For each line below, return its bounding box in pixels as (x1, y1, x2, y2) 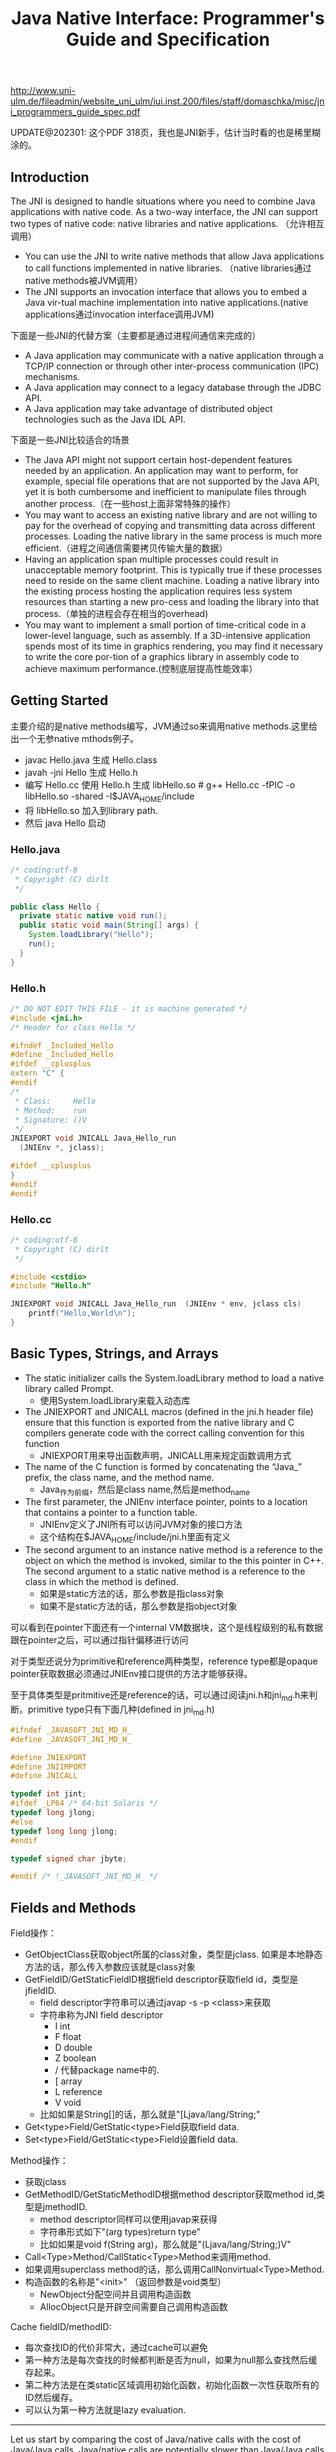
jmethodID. (42, 2201, 88, 2213)
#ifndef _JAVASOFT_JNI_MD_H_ (10, 1725, 132, 1735)
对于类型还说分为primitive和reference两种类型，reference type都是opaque (10, 1655, 318, 1667)
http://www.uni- (10, 85, 76, 97)
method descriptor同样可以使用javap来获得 (39, 2213, 218, 2226)
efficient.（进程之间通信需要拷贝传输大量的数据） (24, 542, 228, 554)
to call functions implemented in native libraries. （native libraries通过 (24, 262, 312, 274)
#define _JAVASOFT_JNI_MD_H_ (10, 1734, 132, 1744)
